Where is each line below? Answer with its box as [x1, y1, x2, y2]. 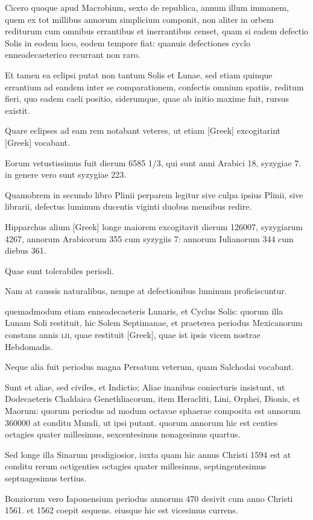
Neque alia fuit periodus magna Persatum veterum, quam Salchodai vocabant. [5, 360, 294, 373]
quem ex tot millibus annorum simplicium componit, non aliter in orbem [5, 13, 274, 25]
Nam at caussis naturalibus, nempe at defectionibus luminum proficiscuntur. [5, 284, 287, 297]
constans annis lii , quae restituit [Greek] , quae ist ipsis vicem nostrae [5, 328, 261, 341]
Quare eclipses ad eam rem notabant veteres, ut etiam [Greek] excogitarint [5, 124, 281, 137]
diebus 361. [5, 244, 46, 257]
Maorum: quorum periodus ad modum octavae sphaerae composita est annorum [5, 404, 301, 417]
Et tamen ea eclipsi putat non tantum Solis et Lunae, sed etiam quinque [5, 68, 273, 81]
